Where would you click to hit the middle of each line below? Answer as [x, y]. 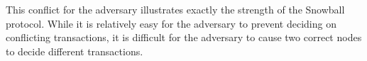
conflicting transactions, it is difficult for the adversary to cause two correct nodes [184, 37]
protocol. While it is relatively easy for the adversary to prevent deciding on [171, 23]
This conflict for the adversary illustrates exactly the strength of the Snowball [175, 9]
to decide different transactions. [75, 51]
